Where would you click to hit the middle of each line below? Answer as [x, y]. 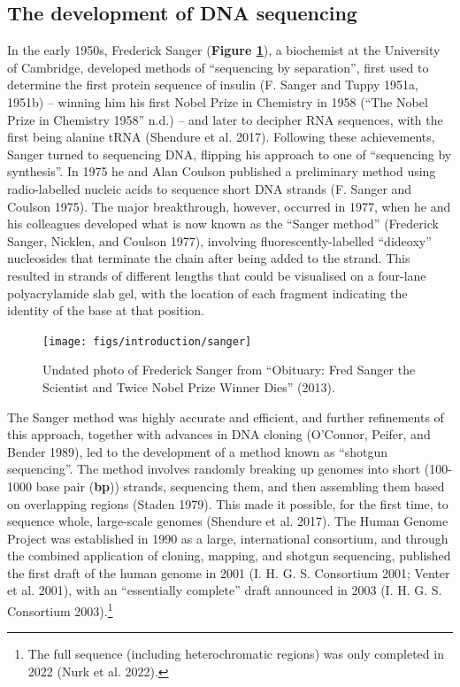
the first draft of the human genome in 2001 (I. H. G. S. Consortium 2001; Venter [229, 572]
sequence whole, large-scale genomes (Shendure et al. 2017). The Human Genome [228, 521]
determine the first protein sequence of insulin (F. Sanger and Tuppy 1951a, [213, 85]
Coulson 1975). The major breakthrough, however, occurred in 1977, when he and [229, 206]
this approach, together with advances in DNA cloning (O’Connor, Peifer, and [219, 434]
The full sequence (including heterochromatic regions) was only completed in [236, 654]
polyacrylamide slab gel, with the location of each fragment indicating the [207, 293]
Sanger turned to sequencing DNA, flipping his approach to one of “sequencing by [230, 154]
